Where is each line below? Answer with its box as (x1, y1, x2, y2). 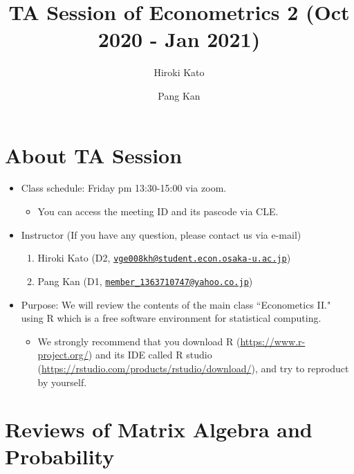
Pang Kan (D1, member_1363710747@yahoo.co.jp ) (37, 273, 253, 288)
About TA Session (5, 140, 183, 169)
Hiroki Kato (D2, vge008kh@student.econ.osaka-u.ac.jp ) (37, 250, 291, 265)
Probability (5, 442, 115, 471)
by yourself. (37, 374, 87, 389)
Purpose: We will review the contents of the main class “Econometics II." (21, 297, 331, 311)
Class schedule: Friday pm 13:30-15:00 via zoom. (21, 181, 227, 195)
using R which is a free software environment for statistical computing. (21, 311, 322, 325)
